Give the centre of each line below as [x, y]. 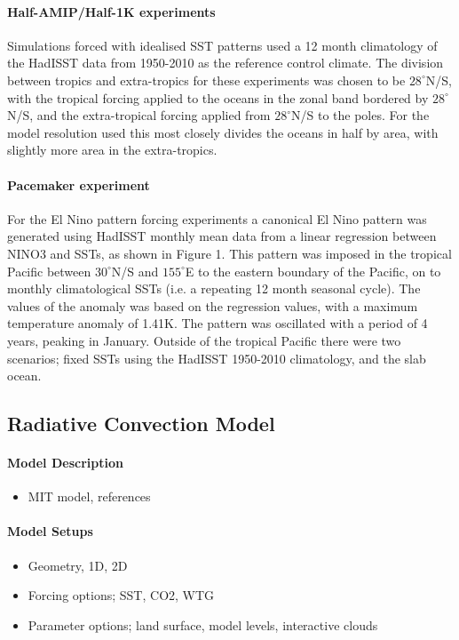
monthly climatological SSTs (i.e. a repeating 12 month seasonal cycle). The [214, 288]
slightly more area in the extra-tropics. [112, 150]
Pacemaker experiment [79, 184]
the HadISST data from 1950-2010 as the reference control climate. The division [226, 63]
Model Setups [50, 531]
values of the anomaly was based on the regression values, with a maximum [213, 305]
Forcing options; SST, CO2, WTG [121, 595]
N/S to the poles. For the [360, 115]
